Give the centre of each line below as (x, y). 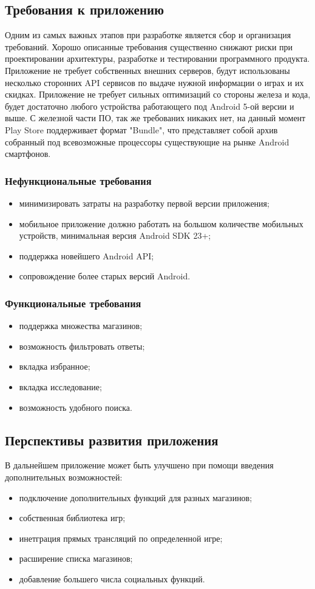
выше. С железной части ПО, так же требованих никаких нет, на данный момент (155, 118)
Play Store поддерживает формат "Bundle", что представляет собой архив (141, 129)
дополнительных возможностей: (64, 477)
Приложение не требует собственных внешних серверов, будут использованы (147, 70)
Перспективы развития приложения (112, 440)
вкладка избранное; (55, 366)
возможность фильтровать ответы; (82, 346)
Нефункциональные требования (78, 180)
